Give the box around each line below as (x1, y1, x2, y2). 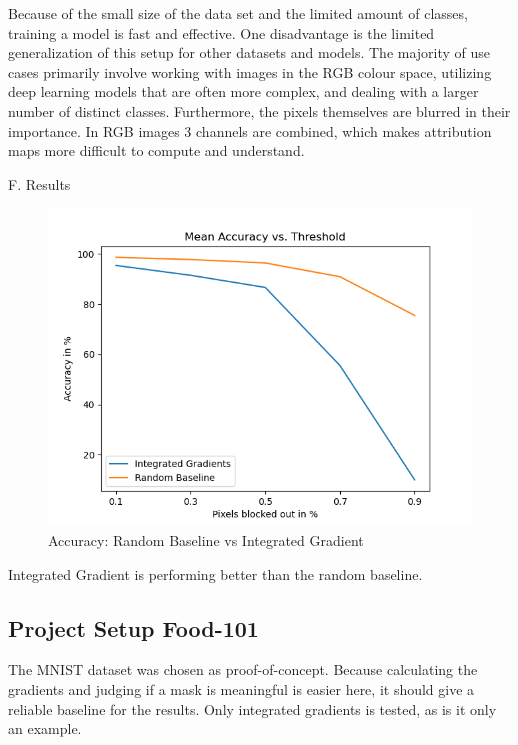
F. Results (8, 173, 71, 194)
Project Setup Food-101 (8, 612, 259, 643)
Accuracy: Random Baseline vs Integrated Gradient (48, 529, 364, 550)
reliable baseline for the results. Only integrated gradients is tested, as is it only (8, 698, 497, 719)
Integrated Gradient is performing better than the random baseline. (8, 563, 423, 584)
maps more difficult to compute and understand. (8, 140, 305, 161)
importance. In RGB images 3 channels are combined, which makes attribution (8, 120, 492, 141)
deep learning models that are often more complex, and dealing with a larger (8, 81, 479, 102)
